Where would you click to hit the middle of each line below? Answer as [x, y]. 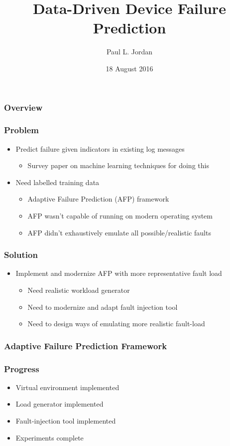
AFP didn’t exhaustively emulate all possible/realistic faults [119, 232]
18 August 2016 [129, 68]
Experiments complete [50, 437]
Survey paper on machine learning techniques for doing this [118, 165]
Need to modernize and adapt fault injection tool [103, 307]
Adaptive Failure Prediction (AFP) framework [98, 199]
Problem [21, 130]
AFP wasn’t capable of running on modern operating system [120, 216]
